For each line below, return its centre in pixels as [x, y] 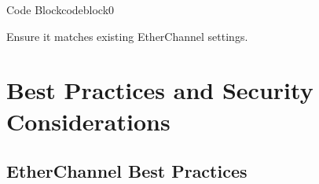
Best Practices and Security [160, 90]
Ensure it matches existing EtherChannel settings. [127, 36]
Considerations [88, 121]
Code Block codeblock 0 [60, 9]
